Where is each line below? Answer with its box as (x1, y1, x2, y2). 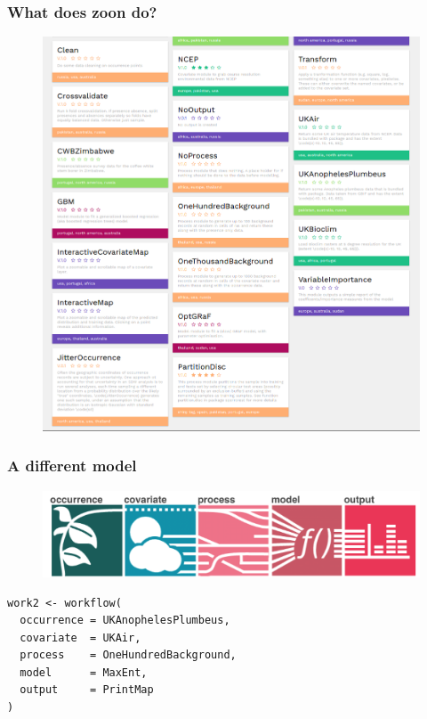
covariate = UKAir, (20, 631, 141, 644)
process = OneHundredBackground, (20, 649, 237, 662)
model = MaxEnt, (20, 666, 148, 679)
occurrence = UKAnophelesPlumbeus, (20, 614, 230, 627)
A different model (7, 454, 137, 477)
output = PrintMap (20, 683, 154, 697)
